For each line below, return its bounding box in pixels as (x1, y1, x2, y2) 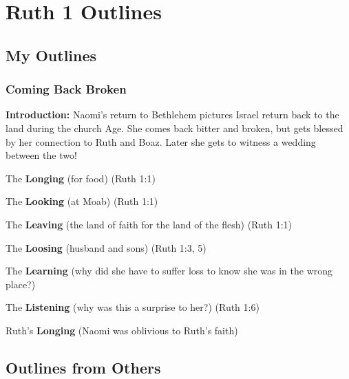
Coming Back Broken (6, 80, 127, 98)
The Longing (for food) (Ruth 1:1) (6, 171, 156, 185)
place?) (6, 277, 36, 291)
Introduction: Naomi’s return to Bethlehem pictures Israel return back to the (6, 107, 339, 122)
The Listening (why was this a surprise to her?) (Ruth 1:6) (6, 300, 260, 314)
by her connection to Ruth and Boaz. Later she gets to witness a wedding (6, 134, 316, 149)
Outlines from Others (6, 356, 161, 378)
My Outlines (6, 44, 97, 65)
